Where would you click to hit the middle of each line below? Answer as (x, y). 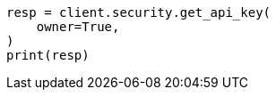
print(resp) (48, 55)
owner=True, (78, 27)
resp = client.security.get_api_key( (139, 12)
